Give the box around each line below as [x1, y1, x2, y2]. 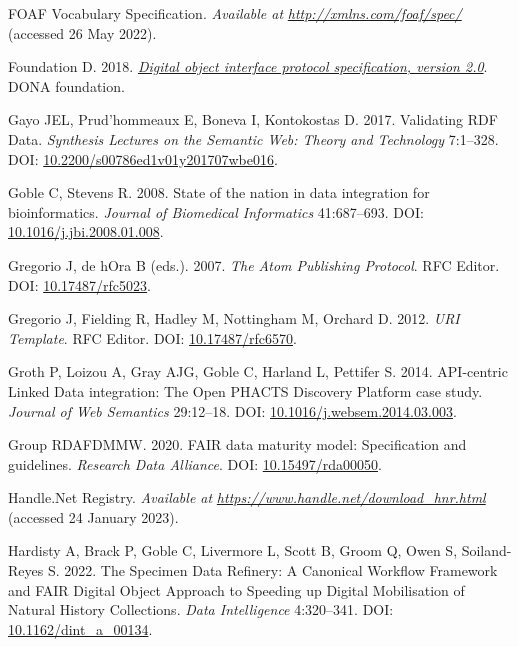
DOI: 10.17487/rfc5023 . [8, 274, 151, 295]
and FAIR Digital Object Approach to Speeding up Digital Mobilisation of [8, 579, 465, 600]
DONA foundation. [8, 75, 125, 96]
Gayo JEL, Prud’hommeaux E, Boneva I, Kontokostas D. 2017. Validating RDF [8, 109, 498, 130]
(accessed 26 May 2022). [8, 22, 157, 43]
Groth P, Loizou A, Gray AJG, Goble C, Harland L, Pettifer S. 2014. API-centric [8, 361, 508, 382]
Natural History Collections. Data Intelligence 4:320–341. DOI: [8, 599, 394, 620]
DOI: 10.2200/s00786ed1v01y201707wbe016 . [8, 148, 278, 169]
